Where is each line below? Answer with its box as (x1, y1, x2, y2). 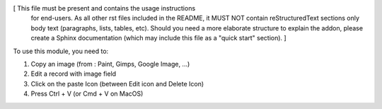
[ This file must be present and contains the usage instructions (13, 4, 196, 12)
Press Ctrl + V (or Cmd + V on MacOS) (30, 89, 144, 98)
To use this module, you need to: (13, 47, 109, 55)
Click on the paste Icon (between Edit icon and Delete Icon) (30, 79, 204, 88)
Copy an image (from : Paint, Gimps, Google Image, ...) (30, 59, 190, 68)
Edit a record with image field (30, 69, 117, 78)
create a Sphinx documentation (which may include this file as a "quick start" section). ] (30, 34, 286, 42)
